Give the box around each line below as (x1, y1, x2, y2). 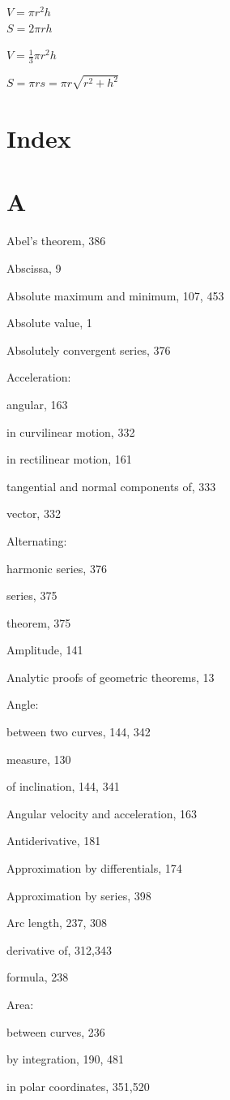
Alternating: (6, 532, 67, 549)
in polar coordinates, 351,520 (6, 1077, 150, 1094)
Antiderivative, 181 (6, 832, 101, 849)
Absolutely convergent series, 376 (6, 341, 171, 358)
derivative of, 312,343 (6, 941, 112, 958)
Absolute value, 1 (6, 314, 92, 331)
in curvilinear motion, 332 (6, 423, 135, 440)
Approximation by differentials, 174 (6, 860, 182, 877)
